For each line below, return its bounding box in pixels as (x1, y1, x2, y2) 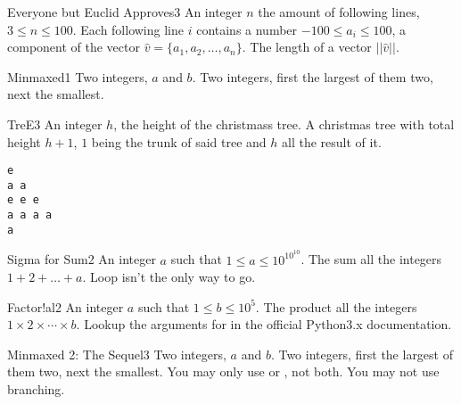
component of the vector (7, 37, 140, 56)
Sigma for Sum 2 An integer (7, 250, 156, 268)
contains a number (196, 20, 298, 38)
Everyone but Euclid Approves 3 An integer (7, 3, 243, 21)
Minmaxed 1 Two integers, (7, 67, 148, 86)
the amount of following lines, (258, 3, 420, 21)
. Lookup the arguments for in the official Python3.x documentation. (76, 315, 452, 334)
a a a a (7, 209, 53, 222)
